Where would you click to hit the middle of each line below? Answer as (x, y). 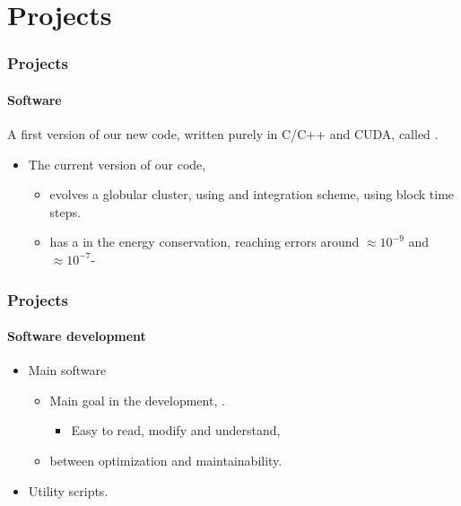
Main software (67, 370)
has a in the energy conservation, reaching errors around (204, 242)
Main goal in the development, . (137, 400)
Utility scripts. (68, 490)
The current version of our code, (117, 164)
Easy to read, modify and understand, (176, 430)
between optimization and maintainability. (166, 460)
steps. (65, 211)
